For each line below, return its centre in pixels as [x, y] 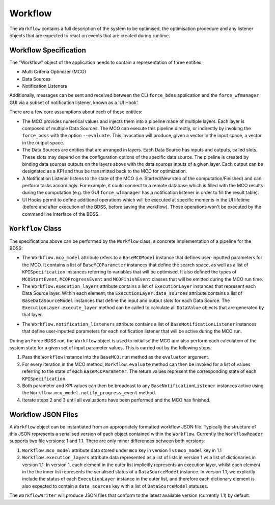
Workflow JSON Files [44, 414]
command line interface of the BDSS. [61, 214]
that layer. [33, 315]
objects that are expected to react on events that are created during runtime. [90, 35]
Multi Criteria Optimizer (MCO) [54, 72]
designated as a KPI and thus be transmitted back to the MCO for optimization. [105, 171]
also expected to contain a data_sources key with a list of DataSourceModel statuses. [115, 486]
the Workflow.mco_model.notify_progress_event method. [89, 393]
